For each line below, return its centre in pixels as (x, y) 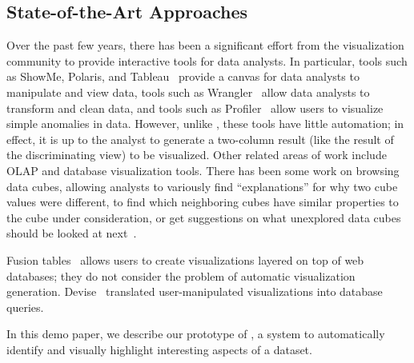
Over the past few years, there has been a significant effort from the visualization (205, 45)
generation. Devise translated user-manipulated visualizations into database (195, 291)
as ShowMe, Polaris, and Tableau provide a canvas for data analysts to (183, 76)
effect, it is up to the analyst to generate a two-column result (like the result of (200, 139)
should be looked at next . (72, 233)
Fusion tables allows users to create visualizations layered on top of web (185, 259)
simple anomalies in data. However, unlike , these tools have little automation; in (205, 124)
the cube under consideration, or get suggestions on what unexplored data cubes (204, 217)
